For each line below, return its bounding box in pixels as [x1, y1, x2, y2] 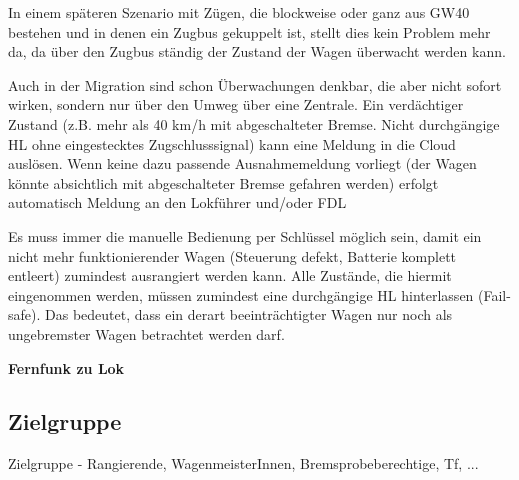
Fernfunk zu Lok [8, 357, 125, 378]
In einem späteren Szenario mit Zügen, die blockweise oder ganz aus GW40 [8, 2, 470, 22]
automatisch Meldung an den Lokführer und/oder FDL [8, 192, 347, 213]
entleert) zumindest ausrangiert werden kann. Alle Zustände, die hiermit [8, 265, 452, 286]
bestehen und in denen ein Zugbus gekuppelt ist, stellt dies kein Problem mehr [8, 21, 491, 42]
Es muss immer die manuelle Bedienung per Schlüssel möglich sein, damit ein [8, 225, 482, 246]
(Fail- [478, 284, 511, 305]
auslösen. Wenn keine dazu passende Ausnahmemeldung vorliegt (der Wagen [8, 153, 477, 174]
